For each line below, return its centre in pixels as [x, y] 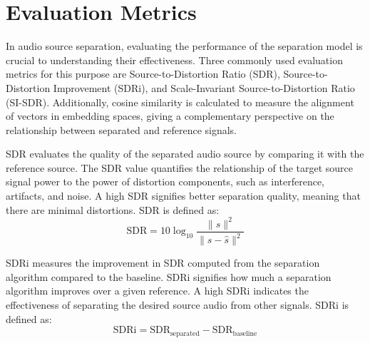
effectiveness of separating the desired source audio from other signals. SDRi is [178, 304]
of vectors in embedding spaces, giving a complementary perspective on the [170, 116]
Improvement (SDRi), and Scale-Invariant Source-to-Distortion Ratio [204, 87]
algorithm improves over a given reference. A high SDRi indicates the [157, 291]
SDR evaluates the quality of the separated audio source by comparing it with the [185, 154]
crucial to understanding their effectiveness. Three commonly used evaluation [174, 60]
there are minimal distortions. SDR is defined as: [113, 209]
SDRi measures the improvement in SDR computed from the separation [163, 263]
